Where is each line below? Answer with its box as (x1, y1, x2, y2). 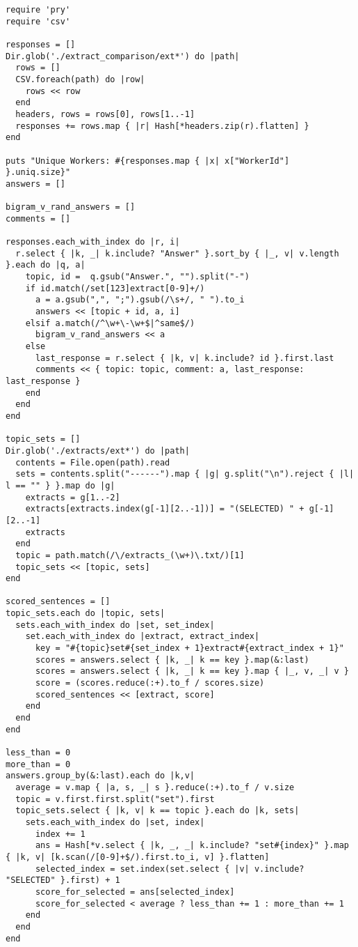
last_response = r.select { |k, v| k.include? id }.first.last (35, 353, 334, 363)
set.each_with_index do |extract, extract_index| (25, 631, 260, 642)
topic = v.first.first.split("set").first (15, 794, 215, 804)
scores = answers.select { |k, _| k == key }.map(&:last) (35, 654, 309, 665)
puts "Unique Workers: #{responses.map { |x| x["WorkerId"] (6, 155, 290, 166)
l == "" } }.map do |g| (6, 480, 115, 491)
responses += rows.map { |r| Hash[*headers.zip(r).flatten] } (15, 121, 309, 131)
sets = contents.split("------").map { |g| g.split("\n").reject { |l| (15, 469, 355, 479)
